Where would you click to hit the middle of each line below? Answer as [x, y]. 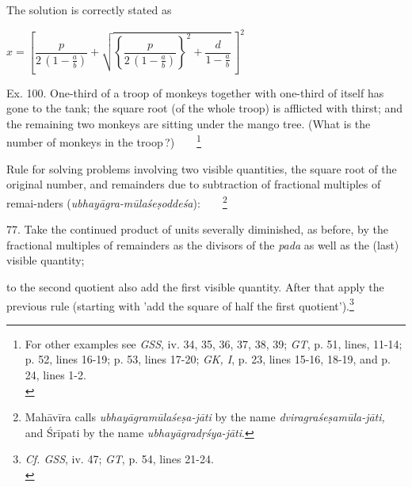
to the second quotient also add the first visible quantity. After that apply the [195, 286]
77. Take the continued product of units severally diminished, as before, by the [197, 229]
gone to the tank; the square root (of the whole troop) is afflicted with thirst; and [205, 108]
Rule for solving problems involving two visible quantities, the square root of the [202, 168]
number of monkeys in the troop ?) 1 [104, 141]
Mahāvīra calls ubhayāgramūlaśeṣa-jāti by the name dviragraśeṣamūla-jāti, [205, 417]
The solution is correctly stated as [89, 10]
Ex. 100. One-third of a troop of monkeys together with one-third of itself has [195, 92]
